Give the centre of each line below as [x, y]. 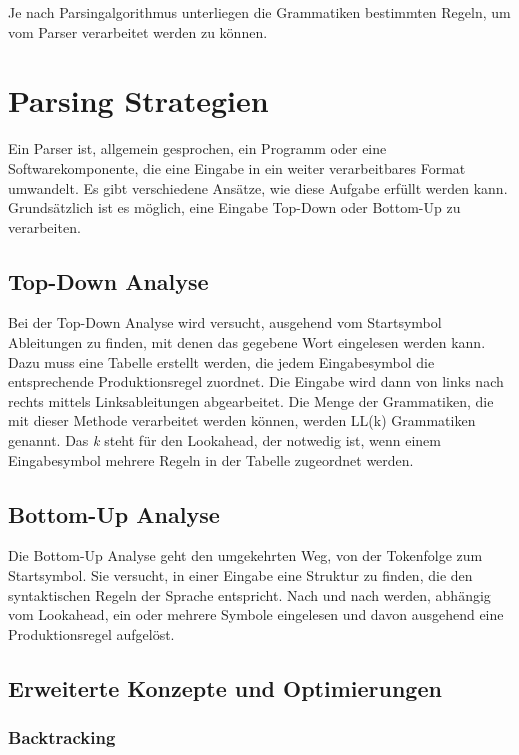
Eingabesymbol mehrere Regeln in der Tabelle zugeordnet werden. [211, 459]
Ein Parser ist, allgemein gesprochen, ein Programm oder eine [197, 148]
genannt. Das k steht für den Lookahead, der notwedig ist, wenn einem [224, 440]
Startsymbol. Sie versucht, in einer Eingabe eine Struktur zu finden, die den [240, 575]
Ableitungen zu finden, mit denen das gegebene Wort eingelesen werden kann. [247, 342]
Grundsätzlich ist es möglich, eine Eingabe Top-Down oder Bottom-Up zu [234, 207]
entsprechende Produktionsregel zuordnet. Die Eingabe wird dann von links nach [256, 381]
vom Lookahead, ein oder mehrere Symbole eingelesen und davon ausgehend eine [256, 614]
